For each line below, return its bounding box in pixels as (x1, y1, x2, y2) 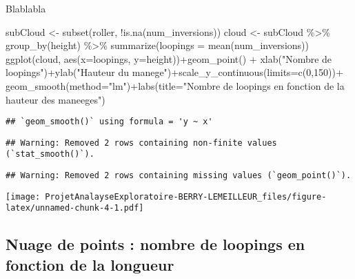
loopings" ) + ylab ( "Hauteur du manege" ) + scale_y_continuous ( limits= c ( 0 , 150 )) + (6, 65, 343, 79)
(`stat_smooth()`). (6, 149, 94, 160)
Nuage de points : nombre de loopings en (6, 233, 305, 255)
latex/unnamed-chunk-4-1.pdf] (6, 203, 144, 213)
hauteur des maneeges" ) (6, 92, 105, 106)
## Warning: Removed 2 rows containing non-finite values (6, 137, 277, 148)
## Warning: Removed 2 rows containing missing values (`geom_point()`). (6, 171, 352, 181)
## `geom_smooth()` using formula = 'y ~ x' (6, 117, 213, 127)
